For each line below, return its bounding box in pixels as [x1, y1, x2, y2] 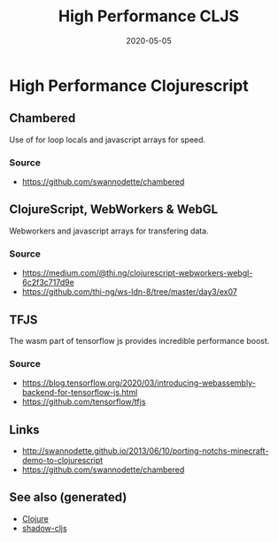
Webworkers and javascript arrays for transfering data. [9, 225, 210, 236]
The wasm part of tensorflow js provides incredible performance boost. [9, 335, 270, 346]
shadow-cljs [21, 523, 68, 533]
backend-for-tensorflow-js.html [21, 387, 138, 398]
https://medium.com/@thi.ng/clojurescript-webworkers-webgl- [21, 268, 253, 279]
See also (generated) [9, 490, 127, 505]
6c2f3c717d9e [21, 277, 75, 288]
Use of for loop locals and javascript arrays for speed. [9, 134, 206, 145]
